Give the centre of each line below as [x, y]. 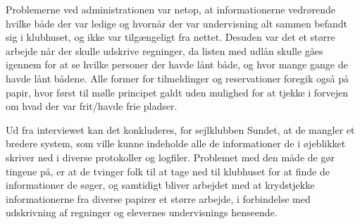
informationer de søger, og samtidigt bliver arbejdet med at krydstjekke [160, 185]
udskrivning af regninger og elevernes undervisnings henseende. [142, 212]
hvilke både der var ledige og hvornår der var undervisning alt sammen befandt [177, 23]
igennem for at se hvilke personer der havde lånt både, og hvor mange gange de [177, 64]
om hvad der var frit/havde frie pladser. [92, 106]
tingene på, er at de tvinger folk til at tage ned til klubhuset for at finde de [168, 171]
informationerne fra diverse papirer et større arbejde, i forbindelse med [158, 198]
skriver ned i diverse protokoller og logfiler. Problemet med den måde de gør [170, 157]
